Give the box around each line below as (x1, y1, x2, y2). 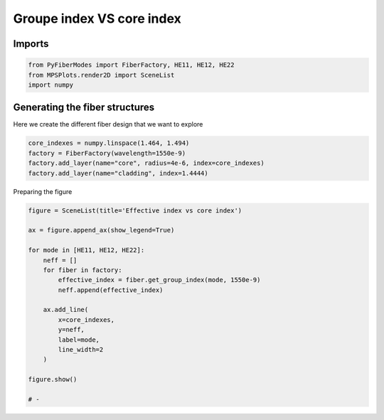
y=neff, (58, 325, 85, 334)
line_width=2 (58, 345, 104, 354)
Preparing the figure (13, 187, 73, 195)
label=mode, (58, 335, 100, 344)
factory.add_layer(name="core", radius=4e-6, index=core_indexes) (28, 159, 265, 167)
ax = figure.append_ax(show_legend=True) (28, 226, 175, 235)
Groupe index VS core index (13, 11, 181, 26)
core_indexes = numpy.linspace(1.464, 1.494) (28, 139, 190, 147)
